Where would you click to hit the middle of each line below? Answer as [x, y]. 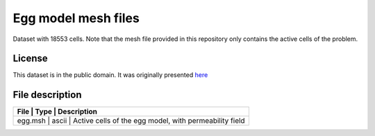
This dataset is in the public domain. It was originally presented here [110, 75]
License [30, 59]
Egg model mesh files [76, 18]
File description [47, 95]
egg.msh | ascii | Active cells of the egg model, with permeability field [131, 121]
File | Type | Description [57, 112]
